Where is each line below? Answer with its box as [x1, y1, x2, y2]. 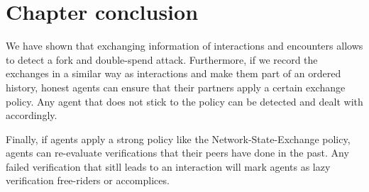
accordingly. [6, 108, 57, 123]
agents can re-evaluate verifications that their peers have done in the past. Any [6, 145, 349, 160]
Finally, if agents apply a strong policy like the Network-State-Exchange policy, [6, 131, 351, 146]
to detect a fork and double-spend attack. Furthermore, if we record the [6, 52, 318, 67]
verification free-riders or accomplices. [6, 173, 170, 188]
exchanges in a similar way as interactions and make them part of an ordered [6, 66, 341, 81]
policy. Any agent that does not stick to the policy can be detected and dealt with [6, 94, 363, 108]
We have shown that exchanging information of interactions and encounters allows [6, 38, 363, 53]
